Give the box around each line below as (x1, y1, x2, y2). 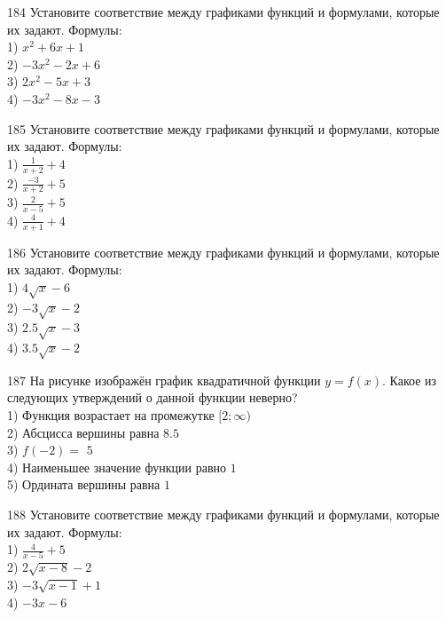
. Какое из (382, 370, 437, 389)
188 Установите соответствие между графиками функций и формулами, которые (7, 504, 440, 523)
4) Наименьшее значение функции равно (7, 457, 227, 476)
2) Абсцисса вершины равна (7, 423, 160, 441)
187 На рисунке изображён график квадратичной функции (7, 370, 321, 389)
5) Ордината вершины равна (7, 475, 160, 494)
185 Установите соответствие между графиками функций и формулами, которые (7, 119, 440, 138)
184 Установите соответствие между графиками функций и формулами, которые (7, 3, 440, 20)
